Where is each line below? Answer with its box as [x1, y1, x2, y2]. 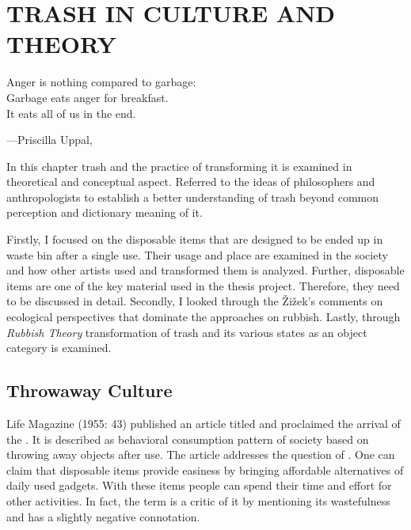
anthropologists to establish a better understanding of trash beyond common [6, 188, 379, 205]
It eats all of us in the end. [6, 104, 136, 121]
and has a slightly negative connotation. [6, 508, 200, 524]
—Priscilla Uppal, [6, 131, 93, 148]
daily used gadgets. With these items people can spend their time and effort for [6, 477, 392, 494]
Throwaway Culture [6, 378, 173, 403]
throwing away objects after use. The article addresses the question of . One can [6, 446, 395, 463]
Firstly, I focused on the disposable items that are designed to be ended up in [6, 231, 383, 248]
